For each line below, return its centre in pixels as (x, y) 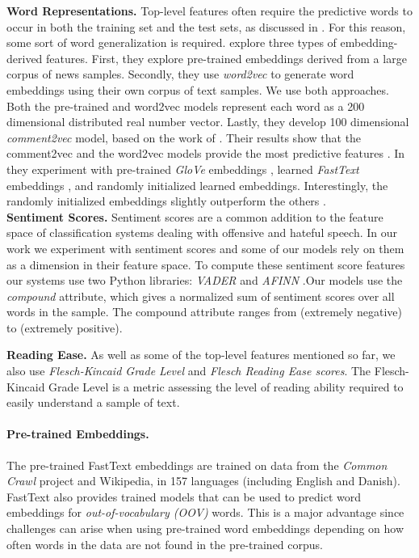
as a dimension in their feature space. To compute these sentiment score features (206, 264)
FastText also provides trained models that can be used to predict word (184, 496)
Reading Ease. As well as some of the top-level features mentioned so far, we (201, 355)
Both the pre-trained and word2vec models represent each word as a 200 (186, 106)
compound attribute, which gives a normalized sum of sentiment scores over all (201, 296)
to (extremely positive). (65, 327)
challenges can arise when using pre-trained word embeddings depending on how (205, 528)
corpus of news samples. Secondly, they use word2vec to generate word (180, 74)
